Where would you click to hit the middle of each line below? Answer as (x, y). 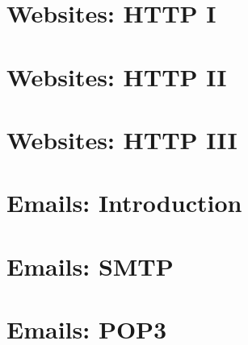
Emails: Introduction (124, 203)
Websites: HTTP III (122, 139)
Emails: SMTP (90, 266)
